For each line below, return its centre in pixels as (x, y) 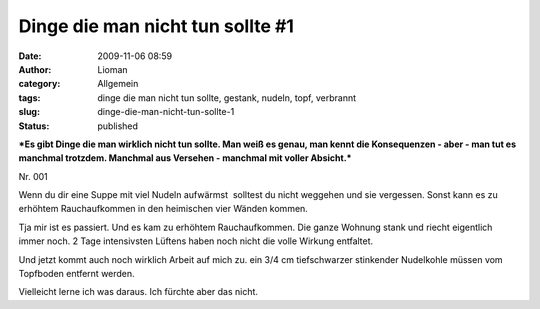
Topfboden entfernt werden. (76, 274)
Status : (34, 126)
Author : (35, 69)
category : (39, 84)
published (118, 126)
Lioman (113, 69)
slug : (29, 112)
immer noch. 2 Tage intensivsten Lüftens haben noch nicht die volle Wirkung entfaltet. (196, 241)
